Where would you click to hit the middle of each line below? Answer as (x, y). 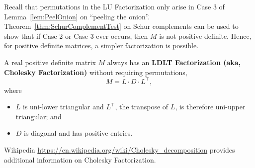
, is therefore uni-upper (210, 107)
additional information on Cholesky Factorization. (80, 159)
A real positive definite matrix (50, 62)
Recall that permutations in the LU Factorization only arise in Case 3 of (114, 6)
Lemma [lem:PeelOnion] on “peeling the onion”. (77, 16)
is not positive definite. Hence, (205, 36)
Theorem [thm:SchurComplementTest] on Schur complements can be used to (121, 26)
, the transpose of (142, 107)
